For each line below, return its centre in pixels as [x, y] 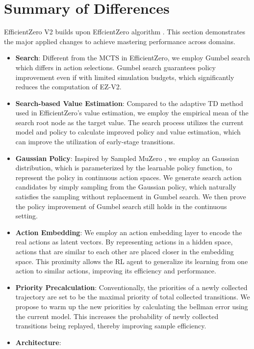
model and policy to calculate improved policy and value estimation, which [128, 132]
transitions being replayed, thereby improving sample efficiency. [111, 326]
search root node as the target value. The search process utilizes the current [129, 122]
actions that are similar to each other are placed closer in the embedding [125, 251]
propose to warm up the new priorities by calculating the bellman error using [132, 306]
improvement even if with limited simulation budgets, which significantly [125, 77]
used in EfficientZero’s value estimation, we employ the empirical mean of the [132, 113]
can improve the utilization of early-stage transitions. [95, 142]
